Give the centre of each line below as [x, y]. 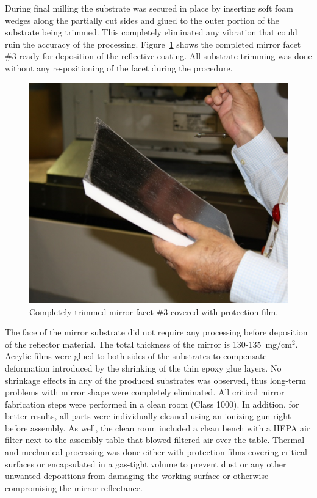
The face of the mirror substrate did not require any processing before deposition [156, 332]
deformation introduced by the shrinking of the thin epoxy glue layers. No [143, 368]
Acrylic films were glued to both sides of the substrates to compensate [136, 356]
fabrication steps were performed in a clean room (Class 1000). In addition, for [152, 404]
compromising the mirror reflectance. [74, 487]
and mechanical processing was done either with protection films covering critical [156, 452]
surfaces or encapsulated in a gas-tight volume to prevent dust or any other [146, 463]
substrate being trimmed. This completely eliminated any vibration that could [151, 32]
